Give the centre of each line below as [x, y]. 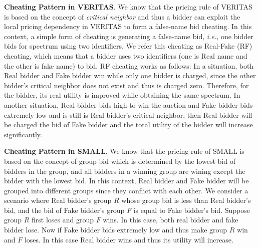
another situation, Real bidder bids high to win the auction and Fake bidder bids [128, 104]
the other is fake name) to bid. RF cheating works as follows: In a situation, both [129, 65]
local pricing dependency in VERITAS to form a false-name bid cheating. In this [128, 26]
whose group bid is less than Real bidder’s [186, 200]
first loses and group [63, 220]
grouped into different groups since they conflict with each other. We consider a [126, 190]
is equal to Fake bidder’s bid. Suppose [192, 210]
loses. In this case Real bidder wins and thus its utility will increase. [129, 239]
